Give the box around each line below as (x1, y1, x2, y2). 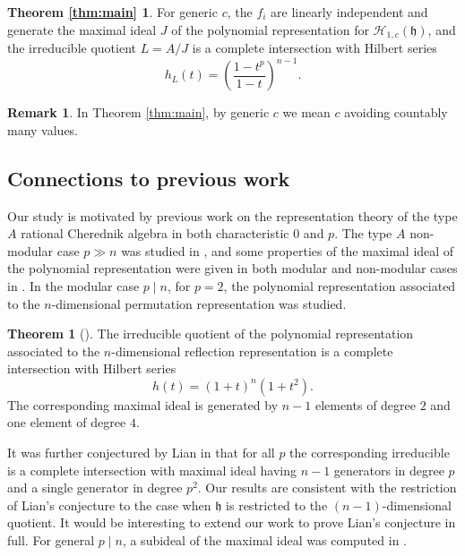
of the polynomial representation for (171, 20, 369, 38)
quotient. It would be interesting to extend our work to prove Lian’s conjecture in (7, 513, 456, 532)
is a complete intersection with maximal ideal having (7, 460, 297, 479)
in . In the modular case (7, 276, 140, 295)
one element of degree (7, 413, 126, 432)
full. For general (7, 531, 95, 550)
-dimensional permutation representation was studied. (51, 294, 347, 312)
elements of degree (314, 395, 416, 414)
